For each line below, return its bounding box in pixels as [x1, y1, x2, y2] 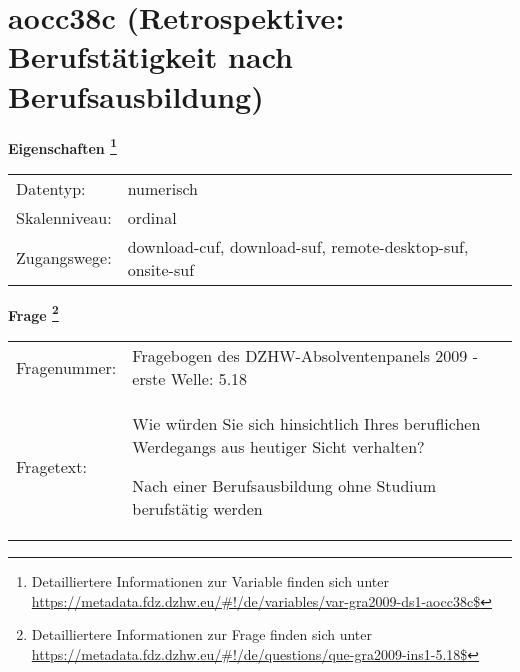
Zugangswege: [16, 246, 112, 270]
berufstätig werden [132, 497, 263, 520]
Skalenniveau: [16, 205, 112, 229]
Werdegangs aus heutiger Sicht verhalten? [132, 435, 425, 458]
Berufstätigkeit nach [8, 36, 293, 77]
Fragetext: [16, 454, 87, 478]
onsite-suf [127, 257, 195, 281]
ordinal [127, 205, 177, 229]
